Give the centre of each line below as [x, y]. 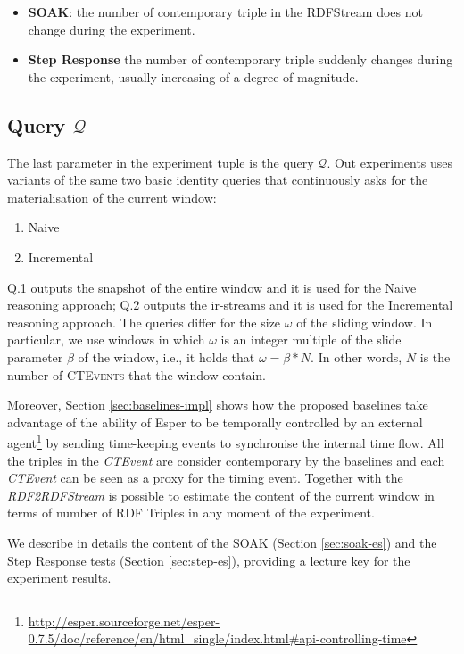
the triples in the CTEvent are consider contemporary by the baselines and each [226, 460]
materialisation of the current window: [112, 197]
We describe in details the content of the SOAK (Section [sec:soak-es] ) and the [222, 542]
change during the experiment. [112, 29]
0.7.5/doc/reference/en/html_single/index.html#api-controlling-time [217, 638]
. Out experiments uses [390, 162]
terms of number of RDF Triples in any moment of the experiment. [191, 513]
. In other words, [356, 356]
